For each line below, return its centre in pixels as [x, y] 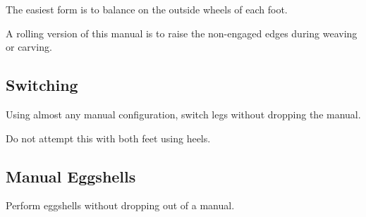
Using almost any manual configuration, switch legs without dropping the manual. [183, 114]
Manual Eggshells [71, 176]
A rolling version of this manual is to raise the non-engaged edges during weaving [182, 33]
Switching [42, 85]
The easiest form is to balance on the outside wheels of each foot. [147, 9]
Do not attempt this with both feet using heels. [108, 138]
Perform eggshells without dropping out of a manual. [120, 205]
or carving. [29, 47]
